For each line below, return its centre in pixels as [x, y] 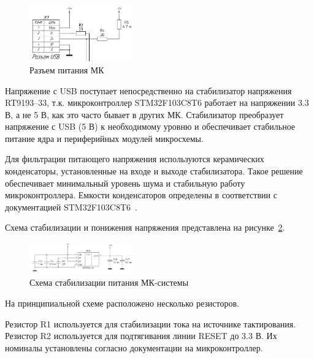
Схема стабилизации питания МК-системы [109, 282]
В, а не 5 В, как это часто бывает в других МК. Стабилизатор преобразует [144, 114]
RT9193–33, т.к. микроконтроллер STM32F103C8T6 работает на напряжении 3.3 [157, 103]
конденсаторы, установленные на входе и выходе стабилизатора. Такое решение [154, 171]
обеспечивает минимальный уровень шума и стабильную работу [125, 183]
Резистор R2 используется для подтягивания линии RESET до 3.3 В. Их [141, 336]
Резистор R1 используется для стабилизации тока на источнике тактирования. [151, 323]
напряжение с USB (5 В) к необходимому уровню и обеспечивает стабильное [150, 126]
